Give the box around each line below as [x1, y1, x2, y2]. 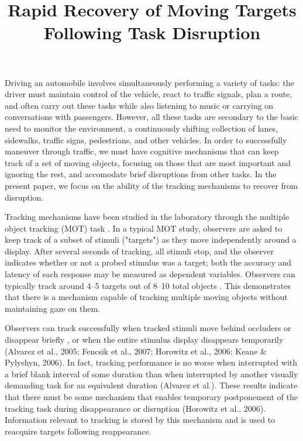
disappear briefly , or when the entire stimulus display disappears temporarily [5, 333, 284, 346]
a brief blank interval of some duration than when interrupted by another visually [5, 367, 298, 380]
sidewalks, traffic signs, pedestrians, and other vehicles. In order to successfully [5, 133, 287, 146]
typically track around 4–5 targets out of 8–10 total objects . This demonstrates [5, 279, 291, 291]
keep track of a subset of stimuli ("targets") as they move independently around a [5, 233, 297, 246]
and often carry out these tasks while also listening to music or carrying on [5, 99, 274, 111]
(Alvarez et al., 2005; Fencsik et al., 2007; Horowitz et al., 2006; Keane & [5, 344, 267, 357]
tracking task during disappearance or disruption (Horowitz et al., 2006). [5, 402, 266, 414]
